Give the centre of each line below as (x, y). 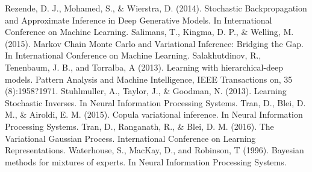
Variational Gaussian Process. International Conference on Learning (130, 138)
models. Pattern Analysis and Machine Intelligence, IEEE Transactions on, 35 (149, 79)
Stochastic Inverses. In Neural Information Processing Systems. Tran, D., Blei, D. (155, 102)
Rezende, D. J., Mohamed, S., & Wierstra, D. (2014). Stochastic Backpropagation (156, 8)
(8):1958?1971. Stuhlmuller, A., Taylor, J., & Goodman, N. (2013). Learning (146, 91)
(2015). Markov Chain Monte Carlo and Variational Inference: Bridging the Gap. (154, 43)
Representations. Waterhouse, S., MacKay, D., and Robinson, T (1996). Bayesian (154, 150)
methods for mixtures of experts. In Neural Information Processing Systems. (146, 161)
